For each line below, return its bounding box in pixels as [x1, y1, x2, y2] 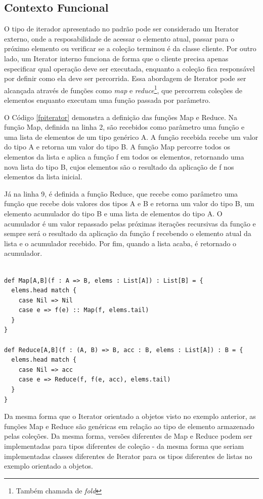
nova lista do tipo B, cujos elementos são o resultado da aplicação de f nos [4, 161, 234, 172]
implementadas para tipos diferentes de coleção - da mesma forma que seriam [4, 441, 244, 451]
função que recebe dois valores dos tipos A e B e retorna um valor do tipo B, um [4, 198, 254, 209]
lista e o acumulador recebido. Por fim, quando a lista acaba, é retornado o [4, 238, 237, 248]
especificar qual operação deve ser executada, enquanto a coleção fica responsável [4, 63, 255, 73]
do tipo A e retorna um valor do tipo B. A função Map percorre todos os [4, 141, 231, 152]
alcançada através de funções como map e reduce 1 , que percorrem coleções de [4, 83, 243, 95]
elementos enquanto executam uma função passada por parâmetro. [4, 95, 210, 105]
